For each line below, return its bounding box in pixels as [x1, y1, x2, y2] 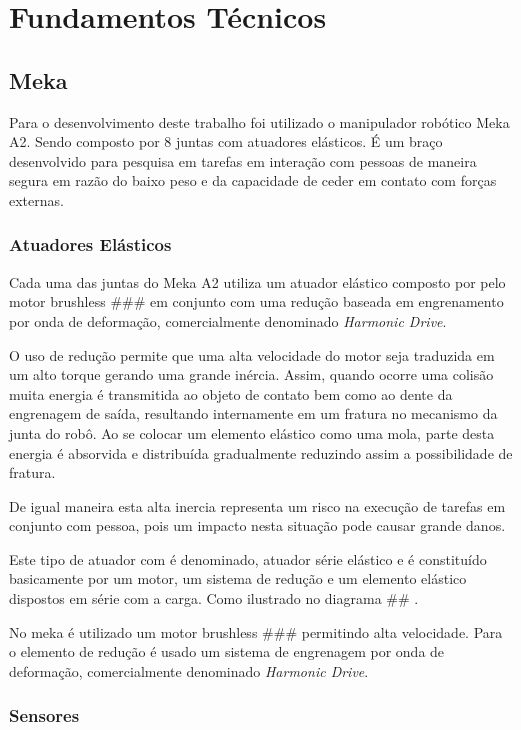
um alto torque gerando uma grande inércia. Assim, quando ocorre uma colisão [9, 364, 494, 385]
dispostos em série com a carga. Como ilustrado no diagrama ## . [9, 588, 419, 609]
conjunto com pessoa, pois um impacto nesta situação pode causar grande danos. [9, 515, 506, 536]
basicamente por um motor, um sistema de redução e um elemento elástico [9, 568, 467, 589]
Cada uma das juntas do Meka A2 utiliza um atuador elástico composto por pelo [9, 271, 506, 292]
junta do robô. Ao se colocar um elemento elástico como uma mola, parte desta [9, 422, 495, 443]
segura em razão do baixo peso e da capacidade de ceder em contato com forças [9, 170, 497, 191]
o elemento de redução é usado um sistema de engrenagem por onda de [9, 641, 445, 662]
